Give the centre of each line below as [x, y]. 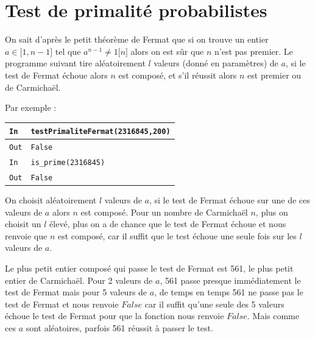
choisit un [23, 224]
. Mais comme [273, 316]
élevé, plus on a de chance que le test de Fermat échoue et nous [168, 224]
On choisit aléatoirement [51, 200]
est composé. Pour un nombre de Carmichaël [164, 212]
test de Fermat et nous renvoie [62, 304]
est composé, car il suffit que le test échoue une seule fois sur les [177, 235]
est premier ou [274, 75]
